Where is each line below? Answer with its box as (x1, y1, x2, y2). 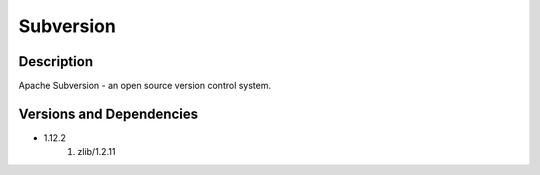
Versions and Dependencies (18, 105, 199, 122)
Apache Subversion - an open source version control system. (18, 80, 272, 92)
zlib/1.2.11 (77, 146, 116, 158)
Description (18, 53, 94, 70)
